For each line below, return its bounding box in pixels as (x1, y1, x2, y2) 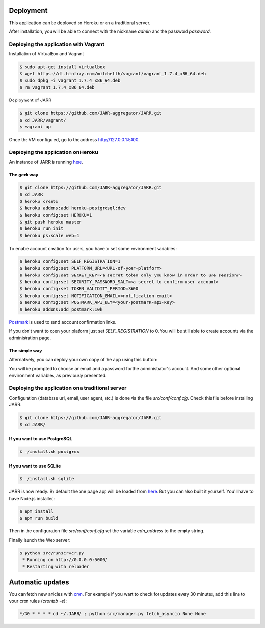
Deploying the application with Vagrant (9, 41, 104, 48)
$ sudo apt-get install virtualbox (19, 64, 105, 70)
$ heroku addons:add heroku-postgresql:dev (19, 205, 126, 211)
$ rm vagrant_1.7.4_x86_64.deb (19, 85, 95, 90)
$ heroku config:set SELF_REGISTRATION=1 (19, 258, 121, 264)
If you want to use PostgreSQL (9, 435, 72, 441)
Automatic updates (9, 578, 69, 586)
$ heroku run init (19, 226, 64, 231)
